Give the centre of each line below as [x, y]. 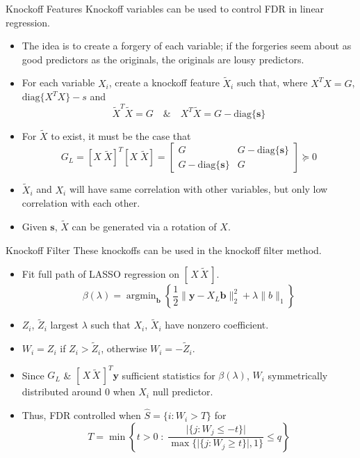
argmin [141, 296]
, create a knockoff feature [164, 82]
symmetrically [298, 375]
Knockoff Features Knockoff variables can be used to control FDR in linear [165, 8]
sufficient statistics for [169, 375]
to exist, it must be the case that [121, 135]
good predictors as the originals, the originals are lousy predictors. [163, 59]
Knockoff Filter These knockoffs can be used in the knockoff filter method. [164, 250]
